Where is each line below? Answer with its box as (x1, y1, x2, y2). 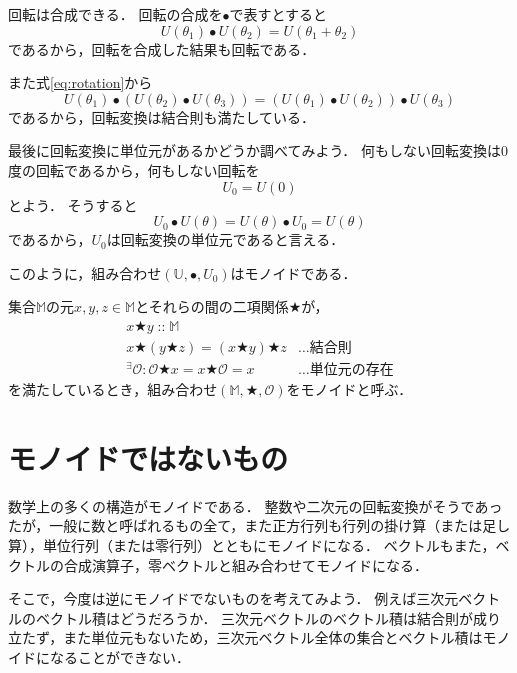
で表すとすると (229, 4, 327, 24)
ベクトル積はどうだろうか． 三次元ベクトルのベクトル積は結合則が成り (35, 607, 502, 628)
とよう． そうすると (8, 194, 138, 215)
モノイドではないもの (8, 437, 289, 478)
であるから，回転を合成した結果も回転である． (8, 38, 316, 59)
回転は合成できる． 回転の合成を (8, 4, 223, 24)
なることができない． (49, 646, 190, 667)
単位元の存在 (309, 363, 394, 378)
